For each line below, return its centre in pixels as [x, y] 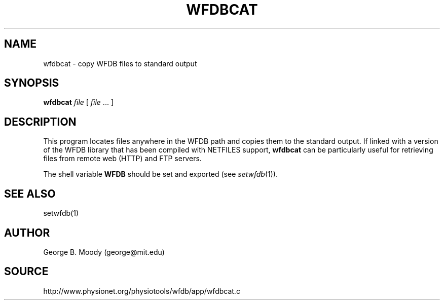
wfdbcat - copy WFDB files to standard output [120, 63]
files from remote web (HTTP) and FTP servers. [122, 159]
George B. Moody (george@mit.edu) [104, 252]
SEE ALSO [30, 194]
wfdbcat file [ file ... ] [79, 102]
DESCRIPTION [40, 122]
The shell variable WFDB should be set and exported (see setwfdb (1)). [160, 174]
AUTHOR [27, 233]
